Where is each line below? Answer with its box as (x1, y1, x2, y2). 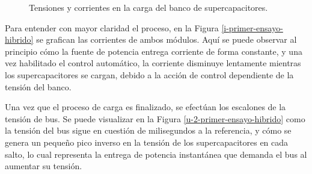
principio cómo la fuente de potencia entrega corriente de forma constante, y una (5, 45, 302, 57)
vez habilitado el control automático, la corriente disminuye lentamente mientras (5, 57, 301, 69)
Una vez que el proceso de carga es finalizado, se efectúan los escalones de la (5, 101, 286, 113)
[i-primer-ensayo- (221, 21, 283, 34)
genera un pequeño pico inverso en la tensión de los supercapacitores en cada (5, 135, 289, 148)
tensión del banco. (5, 80, 72, 93)
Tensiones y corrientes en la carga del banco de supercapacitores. (29, 1, 268, 13)
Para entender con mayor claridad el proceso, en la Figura (5, 21, 219, 34)
